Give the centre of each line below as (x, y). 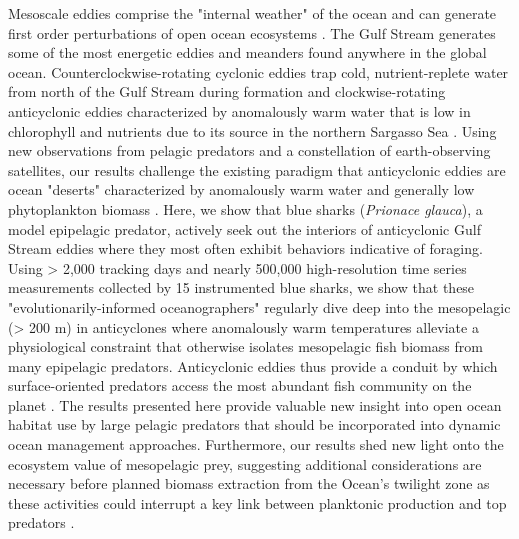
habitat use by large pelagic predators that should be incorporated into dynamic (254, 424)
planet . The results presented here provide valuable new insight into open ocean (255, 404)
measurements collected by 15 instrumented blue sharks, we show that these (241, 287)
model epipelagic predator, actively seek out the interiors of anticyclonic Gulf (244, 228)
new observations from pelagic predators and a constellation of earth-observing (249, 150)
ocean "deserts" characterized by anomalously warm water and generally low (241, 189)
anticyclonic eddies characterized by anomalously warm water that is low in (239, 110)
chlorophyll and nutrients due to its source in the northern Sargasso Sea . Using (252, 130)
